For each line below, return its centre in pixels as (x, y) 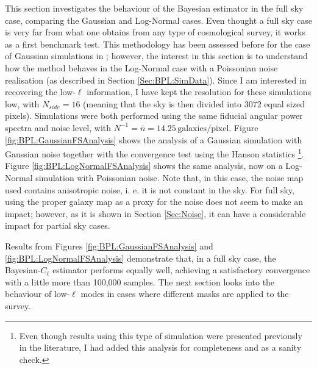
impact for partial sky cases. (58, 225)
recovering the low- (40, 92)
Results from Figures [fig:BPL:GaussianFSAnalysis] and (109, 245)
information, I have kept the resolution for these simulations (199, 92)
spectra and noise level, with (58, 127)
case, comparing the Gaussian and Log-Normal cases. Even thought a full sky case (158, 20)
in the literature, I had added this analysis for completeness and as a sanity (160, 347)
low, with (22, 103)
